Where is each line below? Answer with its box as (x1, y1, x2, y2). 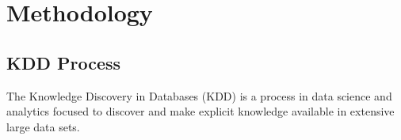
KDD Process (6, 50, 121, 74)
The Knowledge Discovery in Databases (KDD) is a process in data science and (6, 87, 392, 104)
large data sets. (6, 118, 80, 134)
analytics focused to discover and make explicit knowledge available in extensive (6, 103, 395, 119)
